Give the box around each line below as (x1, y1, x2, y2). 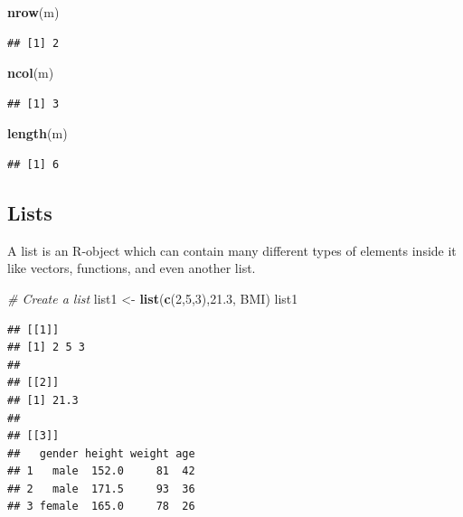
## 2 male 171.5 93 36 (7, 482, 195, 495)
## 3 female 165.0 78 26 (7, 500, 195, 513)
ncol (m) (7, 63, 54, 82)
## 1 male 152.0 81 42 (7, 465, 195, 478)
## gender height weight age (7, 446, 195, 460)
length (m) (7, 124, 68, 143)
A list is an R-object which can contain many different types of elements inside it (7, 240, 457, 259)
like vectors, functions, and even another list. (7, 258, 256, 277)
